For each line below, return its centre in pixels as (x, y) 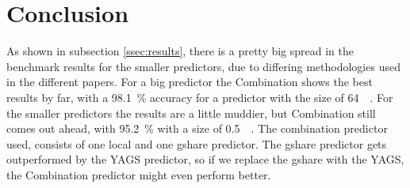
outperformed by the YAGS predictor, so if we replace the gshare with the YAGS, (205, 159)
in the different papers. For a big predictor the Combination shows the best (190, 82)
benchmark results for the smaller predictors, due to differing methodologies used (203, 66)
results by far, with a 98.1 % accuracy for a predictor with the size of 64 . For (200, 97)
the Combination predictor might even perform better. (139, 174)
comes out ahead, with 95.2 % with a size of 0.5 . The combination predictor (197, 128)
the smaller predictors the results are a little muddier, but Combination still (191, 113)
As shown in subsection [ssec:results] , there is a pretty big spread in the (180, 51)
